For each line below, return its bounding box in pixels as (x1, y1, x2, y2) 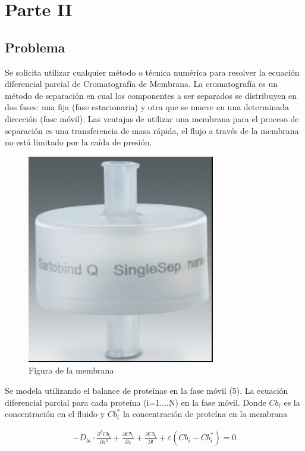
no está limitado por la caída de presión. (5, 136, 152, 148)
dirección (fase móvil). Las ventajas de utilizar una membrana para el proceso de (5, 112, 299, 125)
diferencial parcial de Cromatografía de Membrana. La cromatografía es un (5, 77, 278, 90)
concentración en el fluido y (5, 408, 105, 420)
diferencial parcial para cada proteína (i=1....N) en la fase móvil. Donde (5, 396, 266, 408)
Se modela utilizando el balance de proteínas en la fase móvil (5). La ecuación (5, 384, 288, 396)
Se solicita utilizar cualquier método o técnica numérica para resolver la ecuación (5, 66, 300, 78)
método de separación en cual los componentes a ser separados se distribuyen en (5, 89, 297, 101)
